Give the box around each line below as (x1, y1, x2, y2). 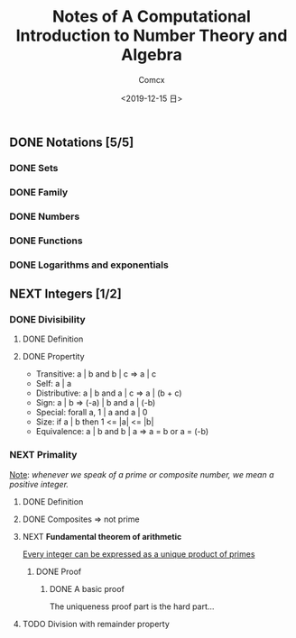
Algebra (121, 45, 182, 65)
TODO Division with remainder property (22, 618, 170, 629)
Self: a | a (35, 378, 72, 389)
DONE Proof (35, 566, 82, 577)
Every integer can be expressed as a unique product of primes (22, 548, 255, 560)
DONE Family (9, 186, 69, 198)
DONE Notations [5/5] (9, 134, 134, 150)
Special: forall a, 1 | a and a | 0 (35, 407, 148, 418)
